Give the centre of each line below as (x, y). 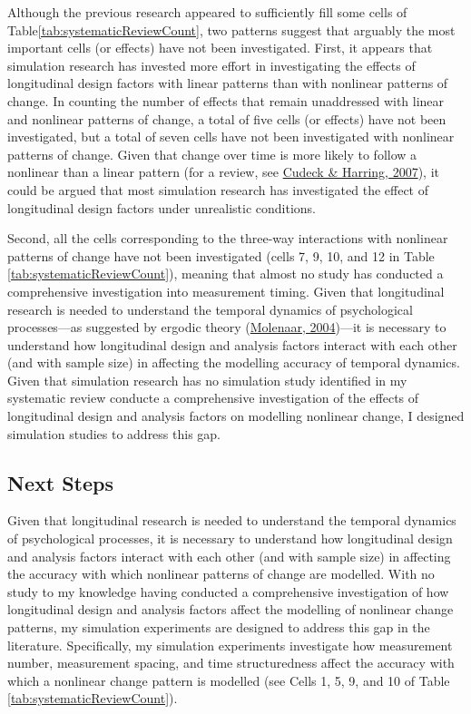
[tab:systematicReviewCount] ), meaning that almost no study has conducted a (226, 274)
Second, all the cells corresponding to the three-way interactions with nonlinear (228, 238)
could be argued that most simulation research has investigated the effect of (218, 189)
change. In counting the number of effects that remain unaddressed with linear (226, 100)
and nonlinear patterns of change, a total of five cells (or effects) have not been (227, 118)
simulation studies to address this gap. (114, 433)
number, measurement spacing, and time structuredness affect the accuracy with (231, 663)
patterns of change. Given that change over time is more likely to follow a (212, 154)
